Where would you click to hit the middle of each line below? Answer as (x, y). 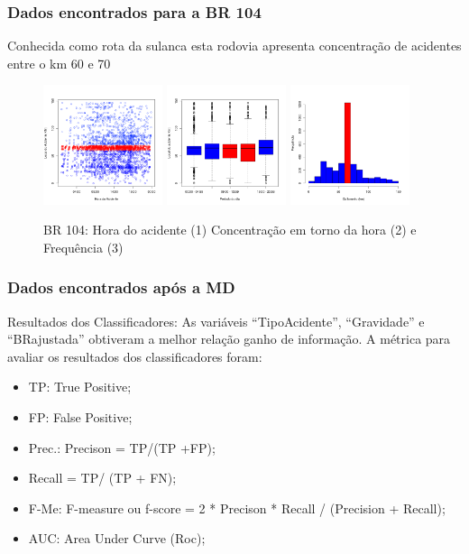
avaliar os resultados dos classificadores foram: (135, 356)
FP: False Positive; (80, 417)
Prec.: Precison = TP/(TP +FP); (122, 447)
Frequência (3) (83, 247)
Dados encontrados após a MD (121, 287)
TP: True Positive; (80, 387)
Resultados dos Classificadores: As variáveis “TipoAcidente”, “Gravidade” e (216, 321)
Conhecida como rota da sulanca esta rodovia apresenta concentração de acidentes (234, 46)
